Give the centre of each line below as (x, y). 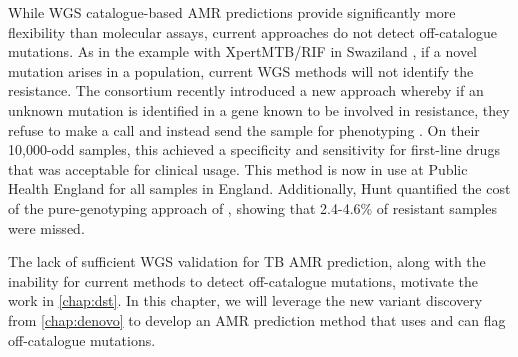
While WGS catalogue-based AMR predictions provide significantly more (232, 12)
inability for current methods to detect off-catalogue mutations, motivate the (243, 280)
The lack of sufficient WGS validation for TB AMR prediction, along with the (247, 261)
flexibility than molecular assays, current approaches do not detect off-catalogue (252, 31)
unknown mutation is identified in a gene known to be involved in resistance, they (259, 109)
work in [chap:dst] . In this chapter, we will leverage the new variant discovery (245, 300)
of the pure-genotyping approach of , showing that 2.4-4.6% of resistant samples (252, 207)
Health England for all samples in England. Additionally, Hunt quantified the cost (259, 188)
